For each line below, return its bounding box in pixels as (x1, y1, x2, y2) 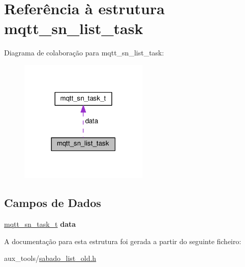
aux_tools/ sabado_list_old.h (4, 253, 97, 263)
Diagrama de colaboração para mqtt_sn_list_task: (4, 47, 164, 58)
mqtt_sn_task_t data (4, 219, 76, 229)
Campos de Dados (4, 195, 101, 211)
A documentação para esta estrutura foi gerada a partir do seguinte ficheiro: (4, 235, 241, 246)
